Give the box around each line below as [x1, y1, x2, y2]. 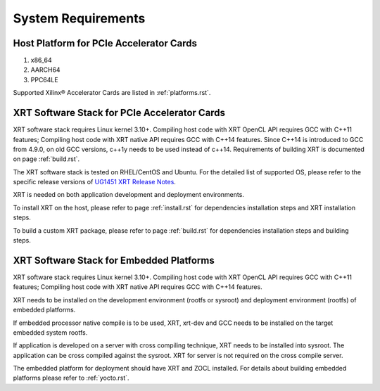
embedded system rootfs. [13, 328, 88, 337]
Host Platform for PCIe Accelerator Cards [13, 37, 197, 49]
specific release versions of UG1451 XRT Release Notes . [13, 178, 176, 186]
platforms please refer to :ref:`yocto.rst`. [13, 373, 129, 383]
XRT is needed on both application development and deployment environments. [13, 191, 244, 199]
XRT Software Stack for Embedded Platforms [13, 254, 215, 267]
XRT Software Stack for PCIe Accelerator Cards [13, 107, 225, 119]
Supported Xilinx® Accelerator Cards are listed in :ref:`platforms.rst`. [13, 89, 211, 97]
